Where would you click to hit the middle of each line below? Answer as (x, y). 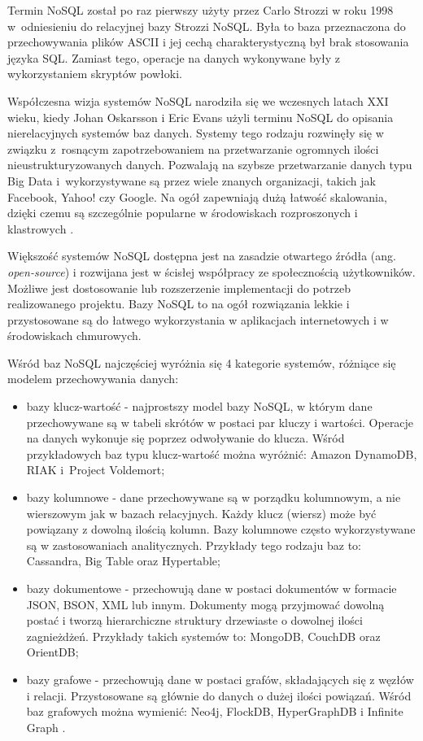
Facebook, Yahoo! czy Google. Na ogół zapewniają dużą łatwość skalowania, (197, 196)
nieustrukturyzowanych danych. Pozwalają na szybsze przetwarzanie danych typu (210, 165)
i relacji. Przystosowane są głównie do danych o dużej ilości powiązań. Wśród (219, 695)
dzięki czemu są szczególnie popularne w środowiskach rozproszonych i (183, 213)
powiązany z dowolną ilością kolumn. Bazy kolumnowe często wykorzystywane (221, 529)
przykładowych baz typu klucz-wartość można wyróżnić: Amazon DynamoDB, (222, 453)
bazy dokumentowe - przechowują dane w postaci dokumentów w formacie (211, 588)
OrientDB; (52, 652)
